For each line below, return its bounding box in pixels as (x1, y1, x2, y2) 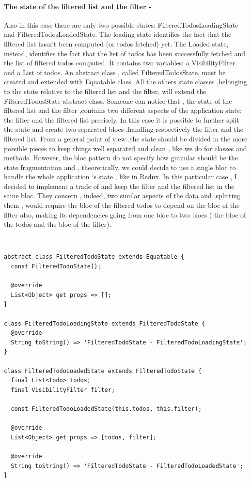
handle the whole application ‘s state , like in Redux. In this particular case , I (4, 171, 237, 182)
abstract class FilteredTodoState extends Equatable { (4, 253, 185, 261)
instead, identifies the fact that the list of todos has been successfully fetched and (4, 48, 245, 58)
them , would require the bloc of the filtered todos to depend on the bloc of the (4, 200, 240, 210)
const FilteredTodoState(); (11, 263, 101, 270)
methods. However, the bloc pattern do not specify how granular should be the (4, 153, 238, 163)
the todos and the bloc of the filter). (4, 219, 111, 229)
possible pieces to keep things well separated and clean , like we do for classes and (4, 143, 247, 153)
